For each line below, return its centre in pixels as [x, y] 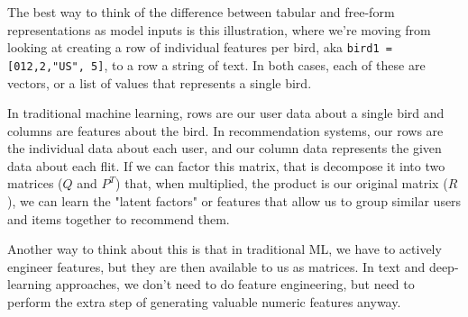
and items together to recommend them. [119, 218]
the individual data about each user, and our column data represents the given [225, 148]
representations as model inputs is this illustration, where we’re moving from [219, 29]
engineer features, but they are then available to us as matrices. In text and [216, 266]
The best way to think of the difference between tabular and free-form [201, 12]
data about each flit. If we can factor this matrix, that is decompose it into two [226, 165]
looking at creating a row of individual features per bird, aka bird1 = [200, 47]
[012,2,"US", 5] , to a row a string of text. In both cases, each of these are [216, 64]
